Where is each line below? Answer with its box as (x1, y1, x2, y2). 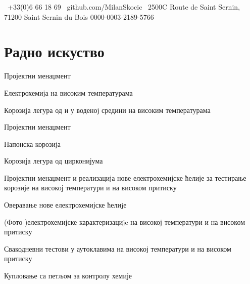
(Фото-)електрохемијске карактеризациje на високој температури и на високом (4, 216, 245, 227)
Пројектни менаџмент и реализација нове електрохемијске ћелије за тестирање (4, 172, 246, 183)
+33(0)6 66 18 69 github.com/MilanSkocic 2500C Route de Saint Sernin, (7, 2, 240, 12)
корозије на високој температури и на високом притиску (4, 182, 177, 193)
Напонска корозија (4, 138, 61, 149)
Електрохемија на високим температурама (4, 87, 133, 98)
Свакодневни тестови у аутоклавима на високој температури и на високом (4, 243, 231, 254)
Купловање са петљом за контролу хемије (4, 270, 132, 281)
